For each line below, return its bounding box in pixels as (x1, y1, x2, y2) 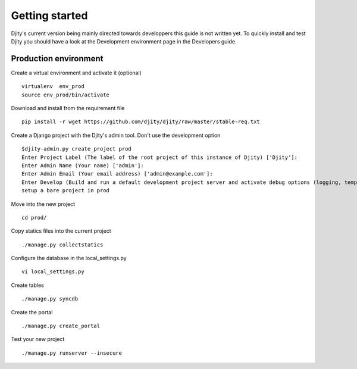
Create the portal (11, 308, 53, 315)
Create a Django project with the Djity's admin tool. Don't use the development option (11, 132, 221, 139)
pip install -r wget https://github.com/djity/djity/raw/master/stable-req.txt (21, 118, 260, 125)
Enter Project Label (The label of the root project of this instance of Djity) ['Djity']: (21, 154, 297, 161)
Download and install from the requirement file (11, 105, 125, 112)
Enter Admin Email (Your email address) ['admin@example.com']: (21, 170, 214, 177)
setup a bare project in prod (21, 187, 110, 194)
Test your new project (11, 336, 65, 343)
